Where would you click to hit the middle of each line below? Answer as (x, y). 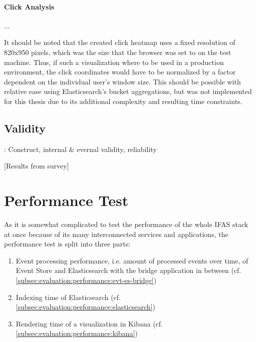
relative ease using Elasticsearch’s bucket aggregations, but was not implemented (128, 91)
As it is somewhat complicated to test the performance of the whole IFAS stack (126, 224)
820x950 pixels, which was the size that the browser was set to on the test (118, 52)
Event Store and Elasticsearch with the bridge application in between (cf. (129, 270)
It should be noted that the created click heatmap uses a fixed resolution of (120, 42)
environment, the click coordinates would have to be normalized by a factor (120, 72)
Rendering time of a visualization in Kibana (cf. (89, 323)
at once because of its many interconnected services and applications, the (116, 234)
